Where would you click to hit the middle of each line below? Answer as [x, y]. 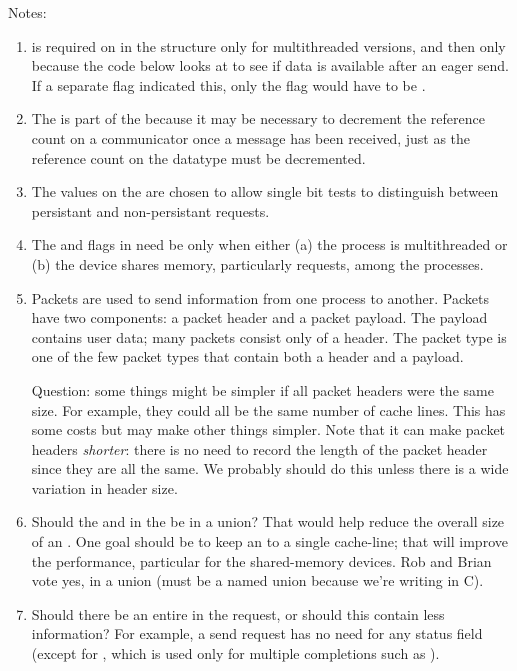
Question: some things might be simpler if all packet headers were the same [262, 389]
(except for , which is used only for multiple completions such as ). [235, 653]
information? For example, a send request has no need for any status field [257, 633]
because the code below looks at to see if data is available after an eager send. [270, 65]
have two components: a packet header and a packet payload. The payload [259, 317]
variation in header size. [104, 487]
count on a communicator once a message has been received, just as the [251, 137]
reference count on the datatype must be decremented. [198, 157]
